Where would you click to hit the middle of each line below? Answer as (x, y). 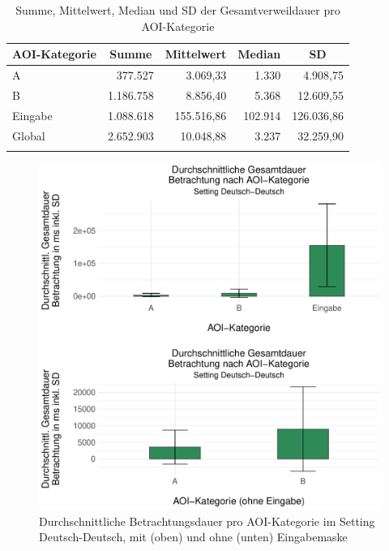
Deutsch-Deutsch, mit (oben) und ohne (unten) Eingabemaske (193, 537)
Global (29, 135)
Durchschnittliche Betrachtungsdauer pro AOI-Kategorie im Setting (207, 521)
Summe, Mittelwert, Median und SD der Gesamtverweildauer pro (178, 10)
